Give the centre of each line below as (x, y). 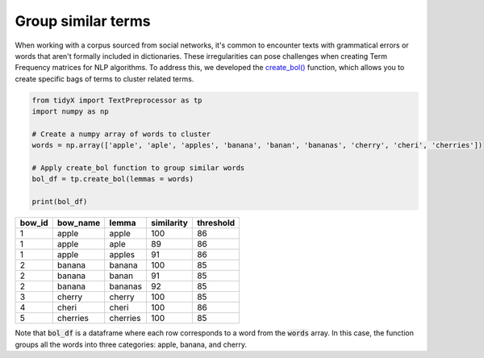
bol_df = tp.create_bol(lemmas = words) (113, 179)
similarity (169, 223)
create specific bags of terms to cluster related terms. (104, 79)
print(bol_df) (60, 202)
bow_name (79, 223)
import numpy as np (70, 112)
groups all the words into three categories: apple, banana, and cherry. (131, 344)
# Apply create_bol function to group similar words (138, 168)
